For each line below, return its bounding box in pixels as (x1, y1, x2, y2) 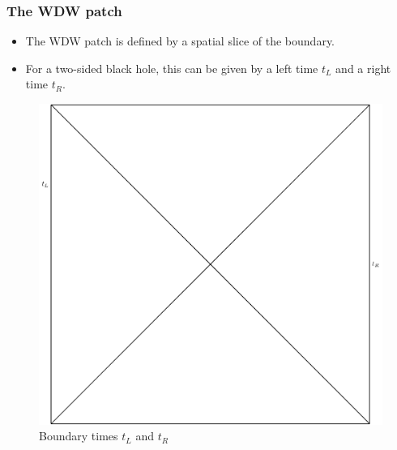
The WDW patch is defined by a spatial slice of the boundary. (25, 32, 335, 49)
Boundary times (39, 427, 118, 444)
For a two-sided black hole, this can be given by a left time (25, 59, 318, 76)
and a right (335, 59, 391, 76)
